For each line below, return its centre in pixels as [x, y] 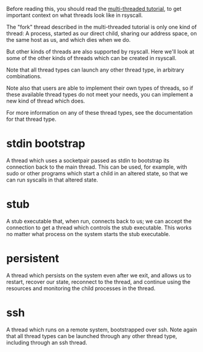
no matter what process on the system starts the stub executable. [88, 234]
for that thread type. [31, 119]
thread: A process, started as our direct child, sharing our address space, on [101, 33]
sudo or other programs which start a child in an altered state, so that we [97, 173]
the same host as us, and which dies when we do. [68, 40]
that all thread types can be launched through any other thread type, [92, 336]
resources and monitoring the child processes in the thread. [81, 288]
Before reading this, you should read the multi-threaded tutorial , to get [94, 9]
